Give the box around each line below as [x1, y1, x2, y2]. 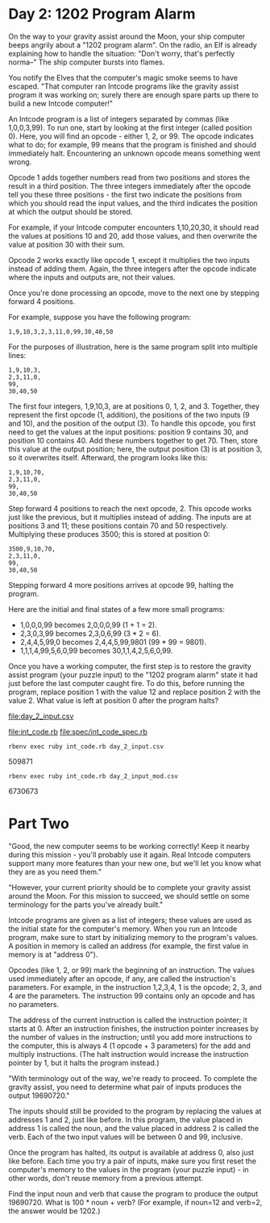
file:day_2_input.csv [8, 711, 74, 721]
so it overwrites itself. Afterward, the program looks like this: [8, 452, 208, 462]
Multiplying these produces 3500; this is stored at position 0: [8, 529, 211, 539]
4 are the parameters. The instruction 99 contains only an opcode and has [8, 991, 255, 1000]
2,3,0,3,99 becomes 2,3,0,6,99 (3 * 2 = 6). [19, 628, 161, 638]
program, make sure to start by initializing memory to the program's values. [8, 932, 259, 942]
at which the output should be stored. [8, 206, 133, 216]
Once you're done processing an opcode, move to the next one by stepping [8, 288, 260, 297]
